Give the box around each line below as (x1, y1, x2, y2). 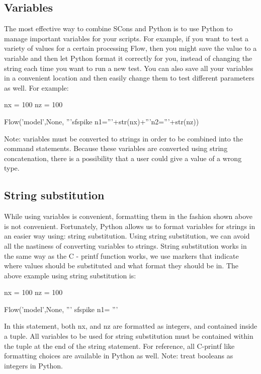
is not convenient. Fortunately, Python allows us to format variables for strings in (4, 220, 255, 231)
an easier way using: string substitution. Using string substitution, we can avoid (4, 231, 250, 241)
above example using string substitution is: (4, 270, 136, 280)
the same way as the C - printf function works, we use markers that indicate (4, 250, 239, 261)
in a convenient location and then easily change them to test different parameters (4, 72, 254, 83)
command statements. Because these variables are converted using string (4, 143, 228, 154)
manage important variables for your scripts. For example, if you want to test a (4, 33, 249, 43)
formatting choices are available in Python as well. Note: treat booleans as (4, 350, 233, 361)
